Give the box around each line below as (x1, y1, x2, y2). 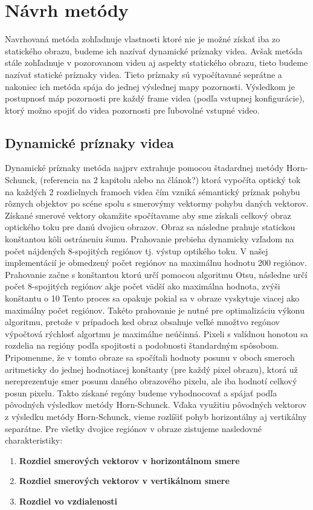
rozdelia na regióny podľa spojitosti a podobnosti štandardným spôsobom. (5, 339, 279, 352)
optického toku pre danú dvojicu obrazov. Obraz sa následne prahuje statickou (5, 221, 295, 233)
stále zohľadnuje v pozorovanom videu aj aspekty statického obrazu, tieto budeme (5, 56, 308, 69)
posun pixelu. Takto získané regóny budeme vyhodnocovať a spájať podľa (5, 386, 277, 399)
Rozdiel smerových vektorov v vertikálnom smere (19, 474, 230, 487)
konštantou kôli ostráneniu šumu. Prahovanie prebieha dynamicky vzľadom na (5, 233, 294, 245)
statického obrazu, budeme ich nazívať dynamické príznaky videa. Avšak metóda (5, 44, 303, 57)
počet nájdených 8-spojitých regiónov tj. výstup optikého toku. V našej (5, 244, 268, 257)
